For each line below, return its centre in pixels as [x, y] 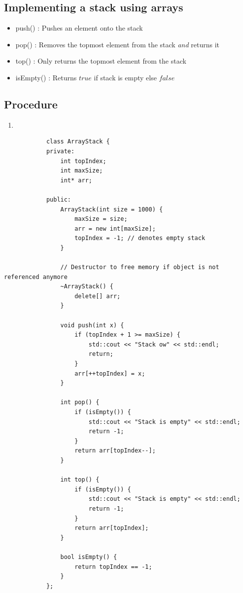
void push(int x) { [92, 325]
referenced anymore [36, 277]
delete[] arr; [98, 296]
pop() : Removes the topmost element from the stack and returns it [117, 44]
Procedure [31, 104]
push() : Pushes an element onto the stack [79, 28]
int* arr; [76, 180]
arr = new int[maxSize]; [115, 228]
